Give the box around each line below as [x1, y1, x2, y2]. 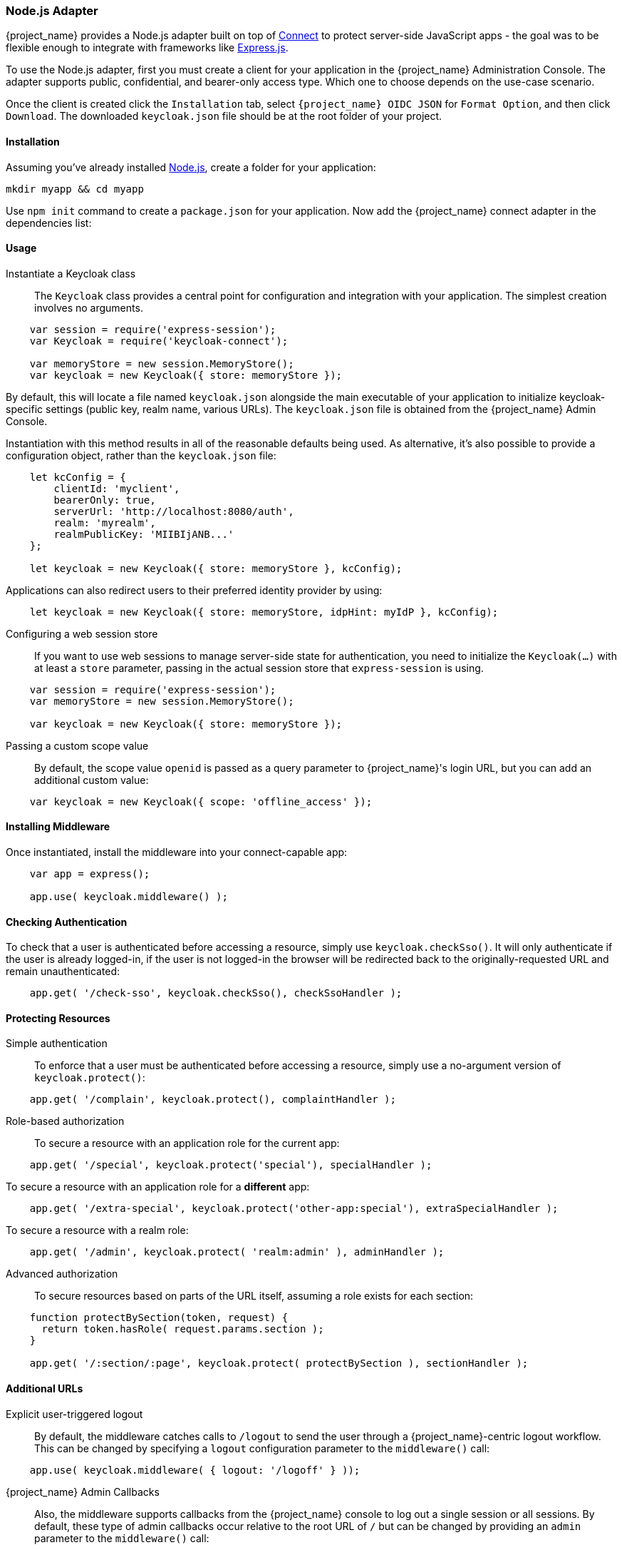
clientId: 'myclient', [53, 482, 180, 494]
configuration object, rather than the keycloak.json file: [6, 449, 276, 462]
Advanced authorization [6, 1268, 118, 1280]
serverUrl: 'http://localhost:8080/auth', [53, 505, 294, 517]
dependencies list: [6, 216, 92, 229]
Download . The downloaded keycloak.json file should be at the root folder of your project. [6, 110, 442, 123]
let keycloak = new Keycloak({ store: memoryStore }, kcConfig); [29, 562, 403, 574]
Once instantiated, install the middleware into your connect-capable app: [6, 846, 348, 859]
